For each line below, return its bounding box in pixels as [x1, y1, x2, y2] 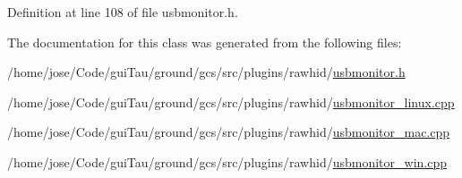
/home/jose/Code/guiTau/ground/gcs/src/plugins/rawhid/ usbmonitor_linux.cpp [7, 92, 455, 111]
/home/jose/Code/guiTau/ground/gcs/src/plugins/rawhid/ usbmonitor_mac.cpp [7, 123, 450, 141]
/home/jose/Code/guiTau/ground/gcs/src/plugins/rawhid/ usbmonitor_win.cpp [7, 152, 448, 171]
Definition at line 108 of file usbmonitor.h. [7, 3, 238, 21]
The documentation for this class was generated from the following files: [7, 32, 402, 51]
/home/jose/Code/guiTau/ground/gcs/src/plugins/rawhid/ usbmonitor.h [7, 63, 406, 81]
